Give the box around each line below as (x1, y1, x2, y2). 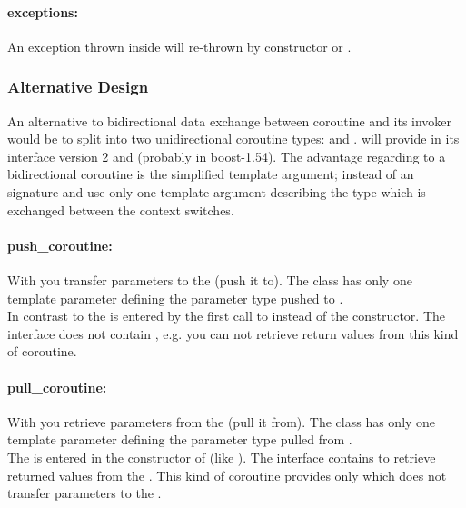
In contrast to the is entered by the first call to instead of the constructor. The (7, 306, 445, 325)
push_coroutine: (7, 235, 113, 254)
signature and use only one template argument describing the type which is (7, 182, 426, 201)
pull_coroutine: (7, 377, 107, 396)
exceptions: (7, 2, 78, 21)
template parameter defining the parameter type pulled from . (7, 430, 352, 449)
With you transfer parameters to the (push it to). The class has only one (7, 270, 412, 289)
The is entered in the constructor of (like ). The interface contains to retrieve (7, 447, 436, 466)
